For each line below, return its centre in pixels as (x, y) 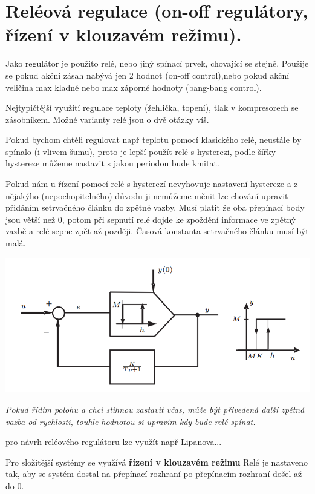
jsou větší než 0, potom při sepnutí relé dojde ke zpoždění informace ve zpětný (151, 219)
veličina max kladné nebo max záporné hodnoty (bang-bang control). (134, 87)
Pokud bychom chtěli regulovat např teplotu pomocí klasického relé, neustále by (154, 140)
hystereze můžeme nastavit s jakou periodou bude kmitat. (112, 163)
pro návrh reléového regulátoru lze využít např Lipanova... (114, 442)
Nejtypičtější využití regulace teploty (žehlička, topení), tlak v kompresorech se (152, 107)
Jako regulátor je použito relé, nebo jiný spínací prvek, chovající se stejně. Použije (157, 63)
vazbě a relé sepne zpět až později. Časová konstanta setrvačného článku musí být (157, 231)
